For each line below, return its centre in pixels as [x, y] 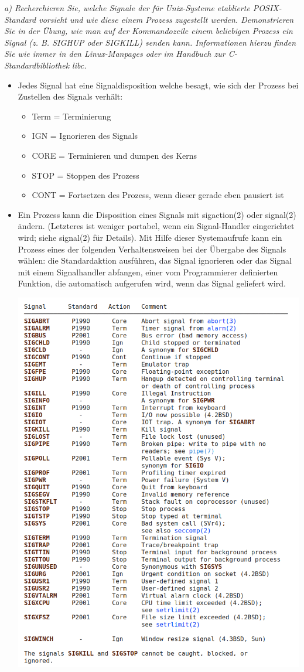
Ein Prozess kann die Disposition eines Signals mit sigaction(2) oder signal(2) [157, 214]
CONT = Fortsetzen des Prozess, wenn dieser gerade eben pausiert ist [158, 195]
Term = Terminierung [71, 116]
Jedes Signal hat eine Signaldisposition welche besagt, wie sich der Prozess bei [158, 85]
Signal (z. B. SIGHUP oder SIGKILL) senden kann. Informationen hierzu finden [150, 42]
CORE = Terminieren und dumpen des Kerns [115, 155]
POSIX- [267, 8]
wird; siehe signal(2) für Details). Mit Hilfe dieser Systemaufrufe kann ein [150, 237]
